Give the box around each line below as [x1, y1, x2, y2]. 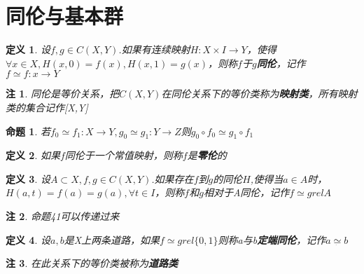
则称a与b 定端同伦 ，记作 [218, 232, 326, 247]
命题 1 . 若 [6, 123, 50, 138]
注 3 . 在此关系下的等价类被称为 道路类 [6, 256, 178, 270]
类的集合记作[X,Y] [6, 100, 88, 114]
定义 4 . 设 [6, 232, 50, 247]
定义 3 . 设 [6, 171, 50, 186]
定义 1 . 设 [6, 42, 50, 57]
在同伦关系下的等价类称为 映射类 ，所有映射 [161, 86, 358, 101]
